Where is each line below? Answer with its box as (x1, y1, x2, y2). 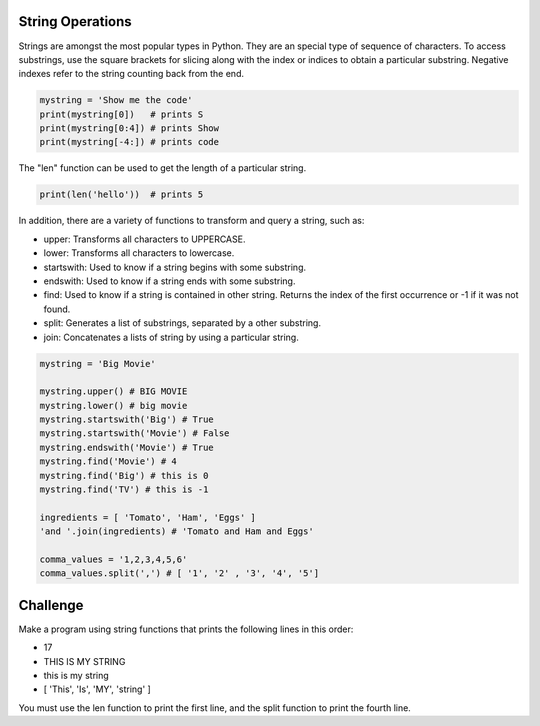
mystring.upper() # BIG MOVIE (39, 386, 188, 397)
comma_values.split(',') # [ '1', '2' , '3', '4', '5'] (39, 568, 320, 579)
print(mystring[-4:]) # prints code (39, 136, 220, 148)
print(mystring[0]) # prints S (39, 108, 204, 120)
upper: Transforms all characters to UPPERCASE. (43, 233, 246, 245)
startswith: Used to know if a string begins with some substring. (43, 261, 307, 273)
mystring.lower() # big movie (39, 400, 188, 411)
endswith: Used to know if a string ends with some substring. (43, 275, 296, 287)
